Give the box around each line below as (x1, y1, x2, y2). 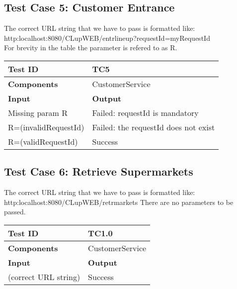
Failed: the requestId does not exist (92, 121, 215, 133)
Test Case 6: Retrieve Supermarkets (4, 164, 193, 179)
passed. (4, 206, 26, 217)
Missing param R (8, 106, 68, 118)
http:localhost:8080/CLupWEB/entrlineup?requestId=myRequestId (4, 32, 210, 43)
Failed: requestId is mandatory (92, 106, 199, 118)
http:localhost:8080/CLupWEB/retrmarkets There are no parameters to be (4, 196, 234, 207)
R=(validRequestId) (8, 135, 78, 147)
